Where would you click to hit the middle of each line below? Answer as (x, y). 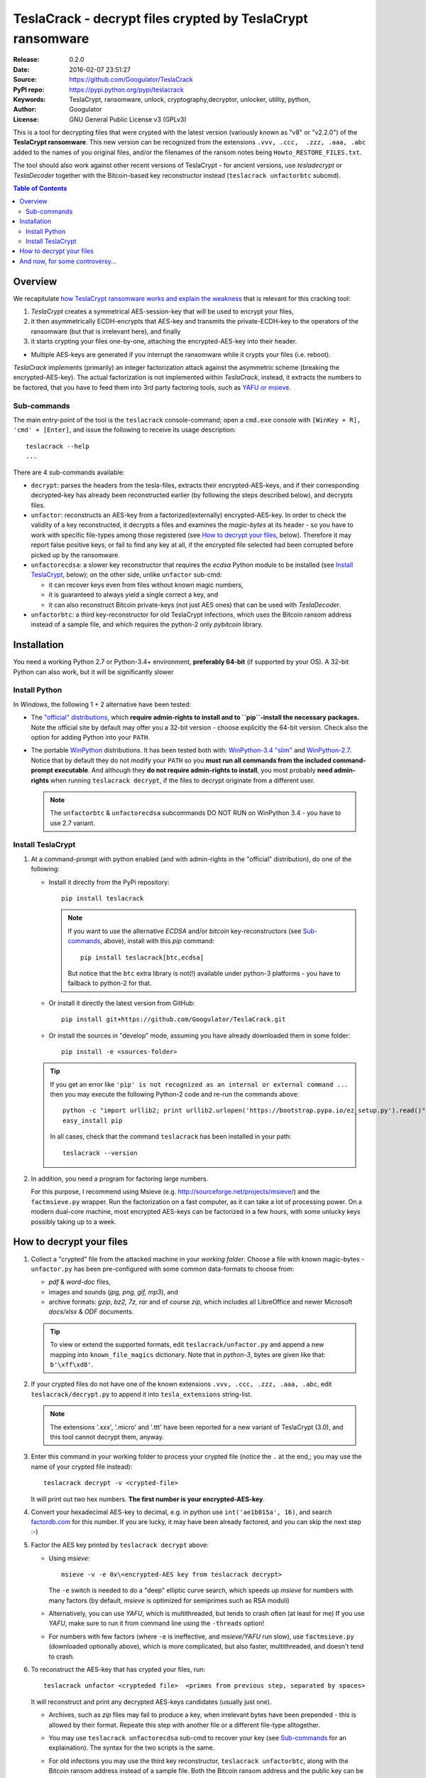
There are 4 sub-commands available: (69, 472)
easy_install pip (93, 1120)
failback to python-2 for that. (110, 983)
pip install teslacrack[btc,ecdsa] (142, 957)
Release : (26, 60)
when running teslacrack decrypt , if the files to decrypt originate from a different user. (182, 780)
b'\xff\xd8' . (72, 1365)
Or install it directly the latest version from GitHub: (122, 1003)
